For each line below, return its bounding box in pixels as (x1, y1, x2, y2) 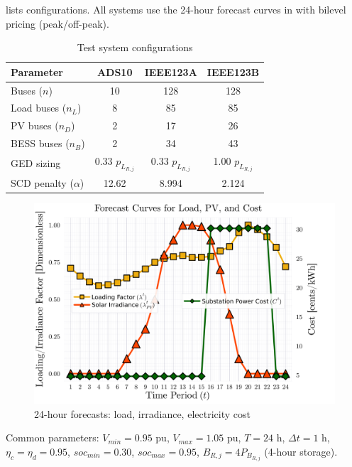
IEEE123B (207, 64, 260, 79)
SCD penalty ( (11, 175, 74, 190)
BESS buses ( (11, 136, 70, 151)
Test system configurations (77, 40, 193, 55)
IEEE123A (144, 64, 197, 79)
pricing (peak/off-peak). (6, 16, 109, 31)
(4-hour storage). (264, 444, 338, 458)
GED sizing (11, 155, 61, 170)
